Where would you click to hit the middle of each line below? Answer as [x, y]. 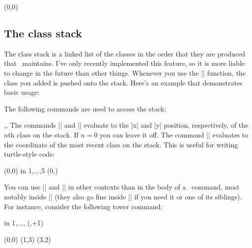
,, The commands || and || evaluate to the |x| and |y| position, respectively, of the [126, 125]
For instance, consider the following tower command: [83, 206]
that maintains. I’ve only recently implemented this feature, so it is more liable [125, 63]
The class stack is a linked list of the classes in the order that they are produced [125, 53]
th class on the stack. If [43, 134]
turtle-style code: [29, 154]
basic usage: [22, 92]
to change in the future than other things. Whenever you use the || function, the [125, 72]
